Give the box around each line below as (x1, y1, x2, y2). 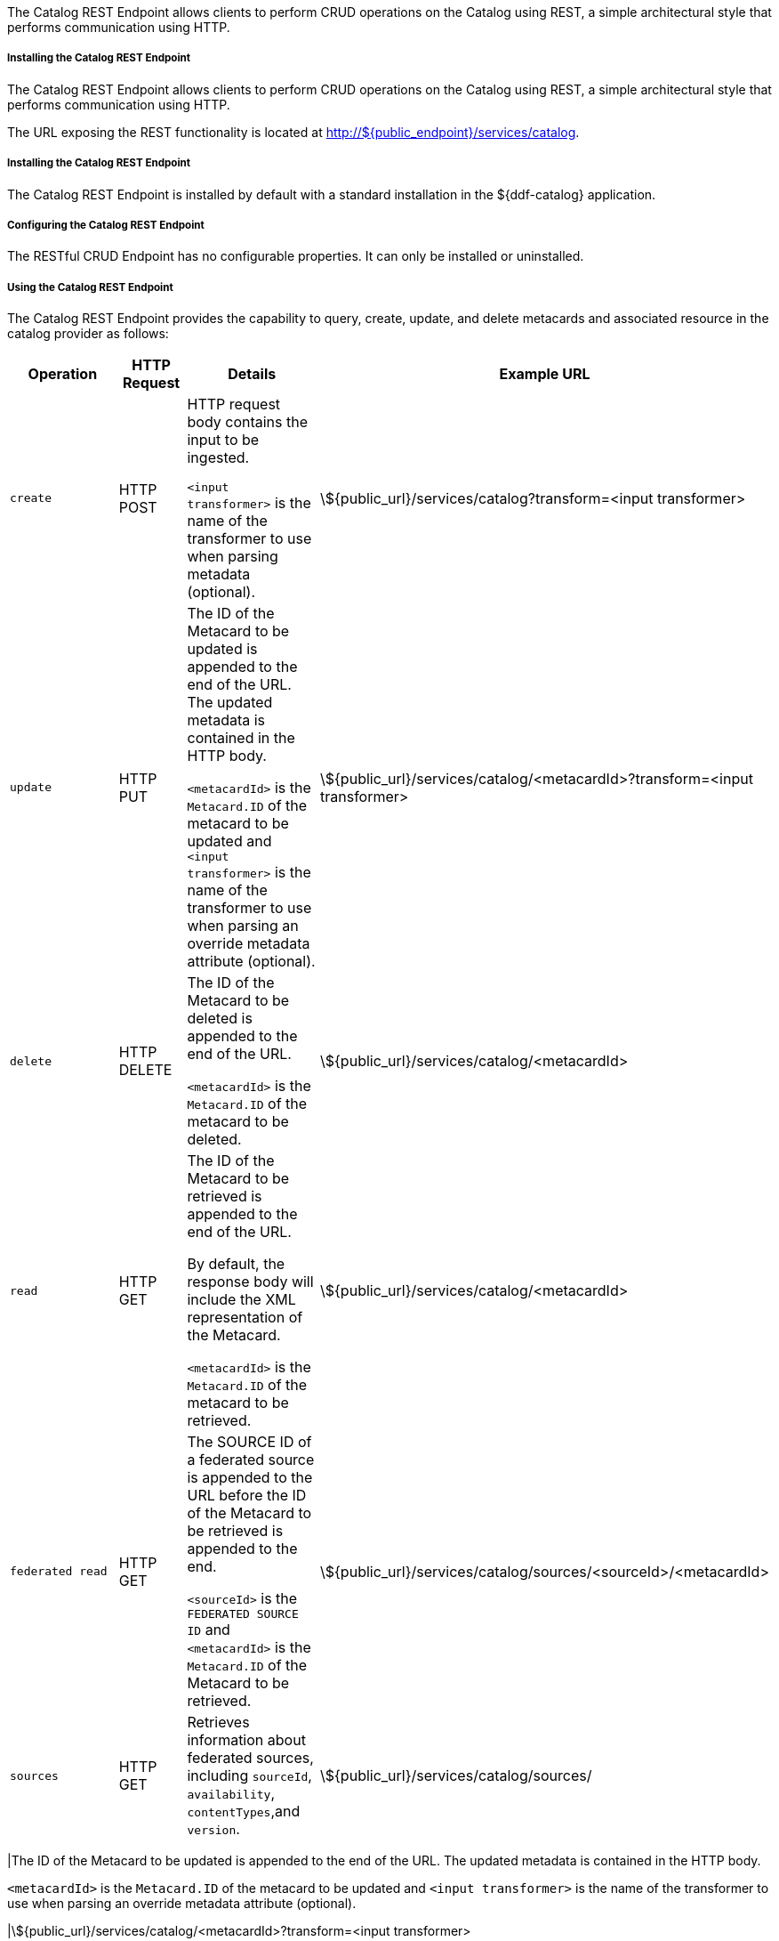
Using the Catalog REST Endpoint (7, 280, 173, 294)
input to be (187, 431, 260, 449)
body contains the (187, 413, 309, 432)
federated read (10, 1565, 108, 1579)
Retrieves (187, 1713, 250, 1732)
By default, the (187, 1255, 285, 1274)
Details (228, 365, 277, 384)
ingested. (187, 449, 250, 467)
